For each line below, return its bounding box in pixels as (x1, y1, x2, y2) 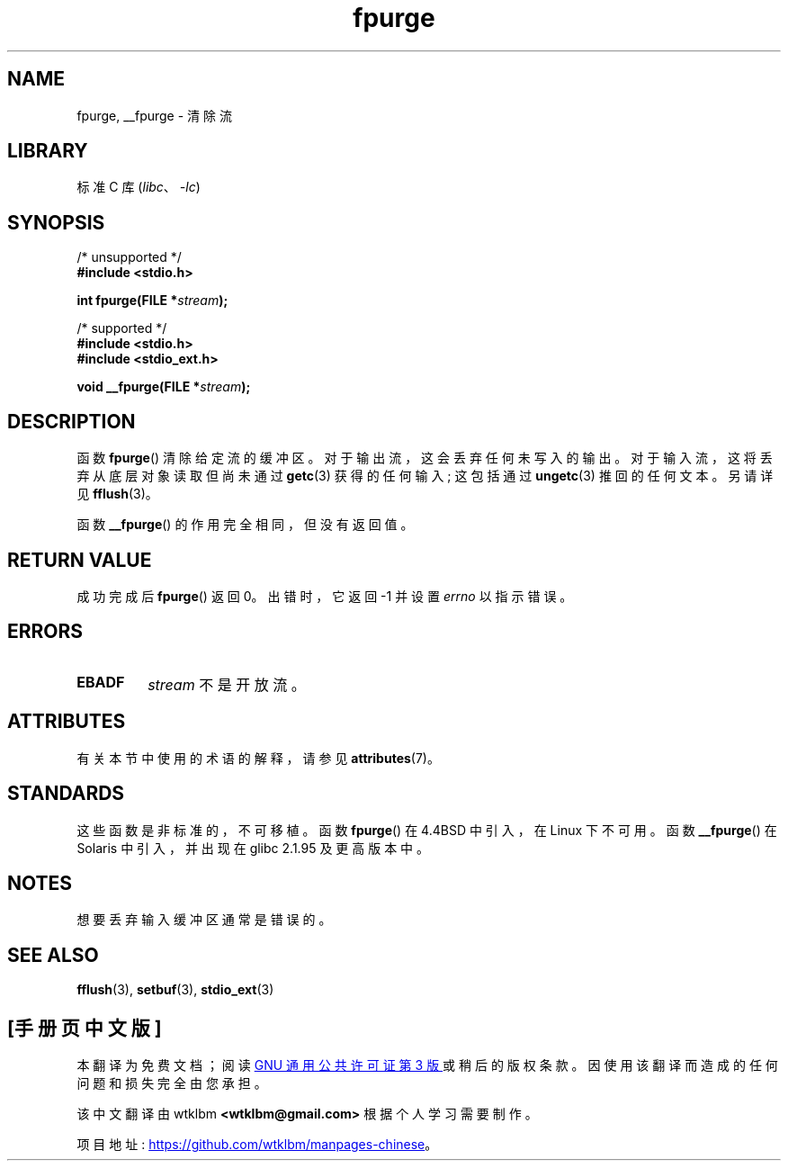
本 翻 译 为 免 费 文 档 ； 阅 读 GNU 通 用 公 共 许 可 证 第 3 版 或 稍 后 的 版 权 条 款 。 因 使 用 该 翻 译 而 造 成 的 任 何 (76, 1057, 778, 1074)
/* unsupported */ (76, 249, 182, 265)
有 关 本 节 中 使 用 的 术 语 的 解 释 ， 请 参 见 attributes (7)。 (76, 750, 440, 766)
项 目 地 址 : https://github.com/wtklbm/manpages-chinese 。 (76, 1137, 438, 1153)
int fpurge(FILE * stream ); (76, 292, 228, 309)
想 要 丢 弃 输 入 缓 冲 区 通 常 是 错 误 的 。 (76, 912, 332, 928)
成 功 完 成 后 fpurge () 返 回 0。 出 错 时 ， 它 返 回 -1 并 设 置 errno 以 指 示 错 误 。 (76, 588, 573, 604)
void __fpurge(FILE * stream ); (76, 379, 251, 395)
